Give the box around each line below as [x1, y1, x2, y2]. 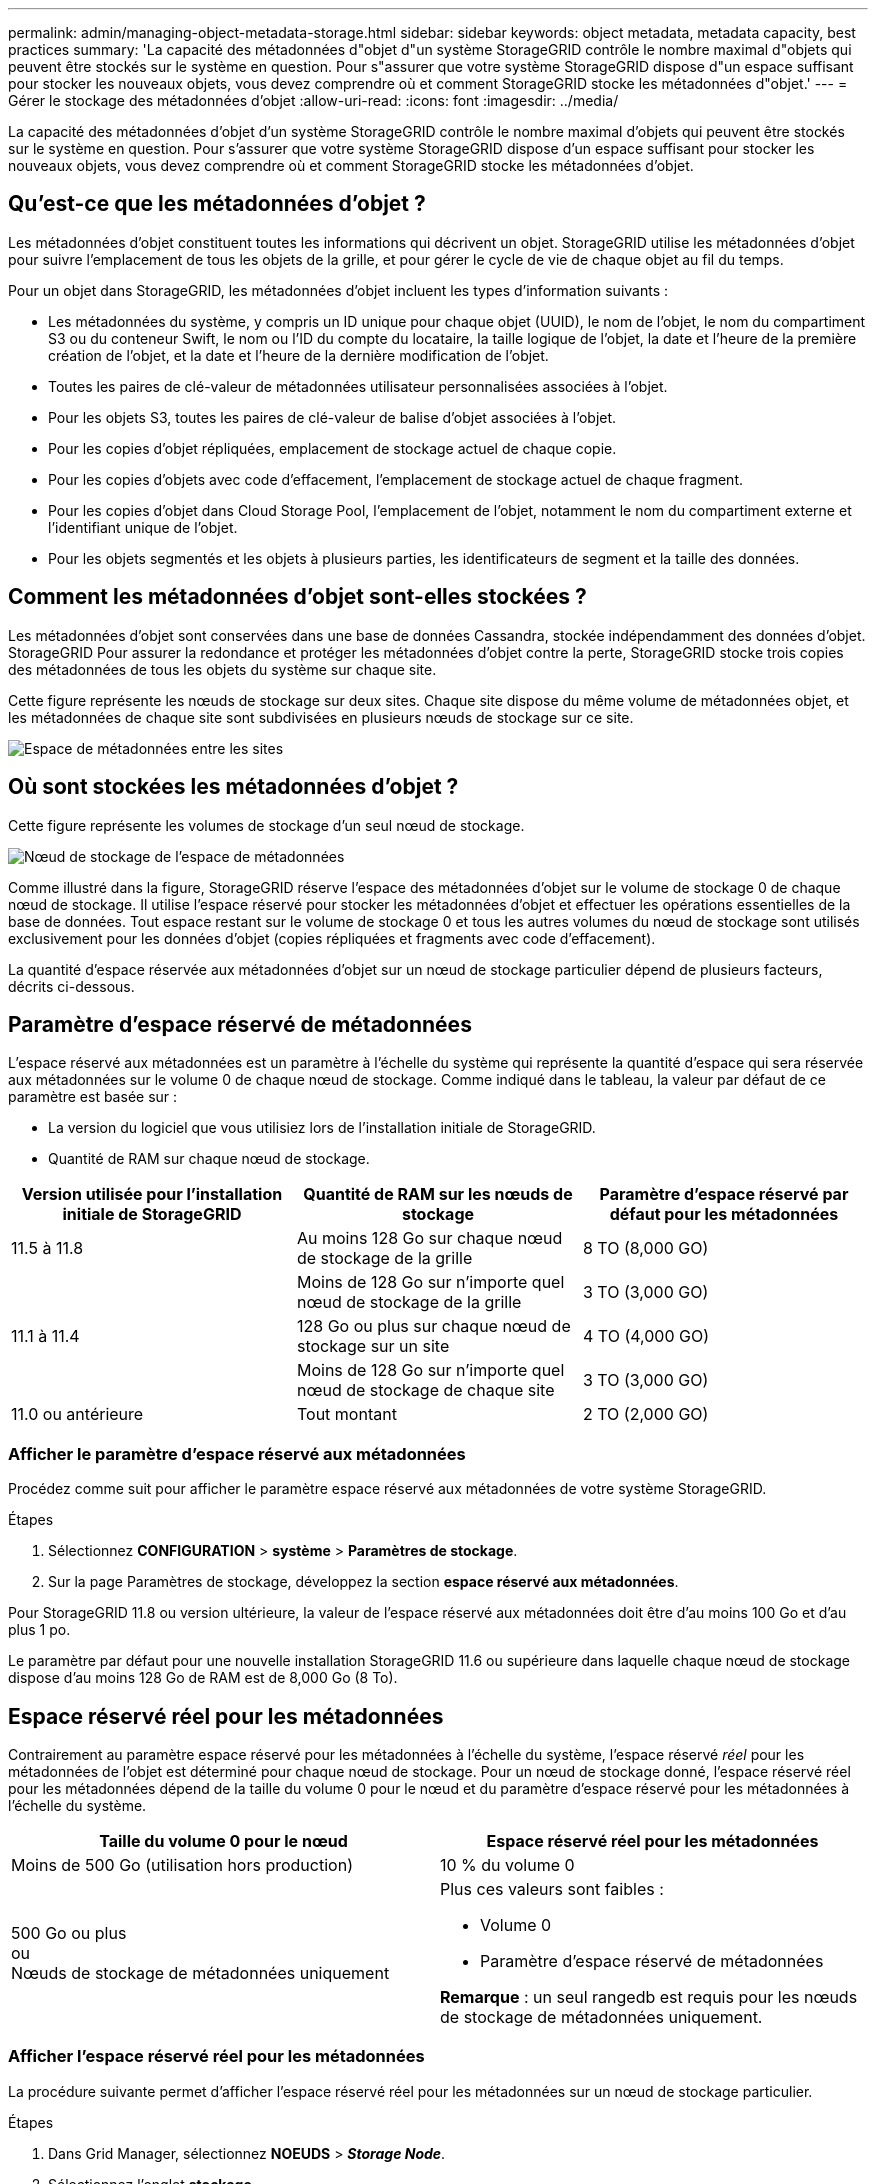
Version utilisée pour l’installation [21, 1184, 283, 1205]
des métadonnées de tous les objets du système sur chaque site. [8, 660, 437, 678]
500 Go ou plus [11, 1922, 127, 1943]
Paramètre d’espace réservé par [599, 1184, 849, 1205]
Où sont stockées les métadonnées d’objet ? [8, 774, 459, 800]
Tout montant [296, 1404, 397, 1425]
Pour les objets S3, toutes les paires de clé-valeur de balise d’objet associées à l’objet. [48, 408, 617, 426]
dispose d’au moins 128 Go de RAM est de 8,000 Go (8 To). [8, 1669, 398, 1687]
